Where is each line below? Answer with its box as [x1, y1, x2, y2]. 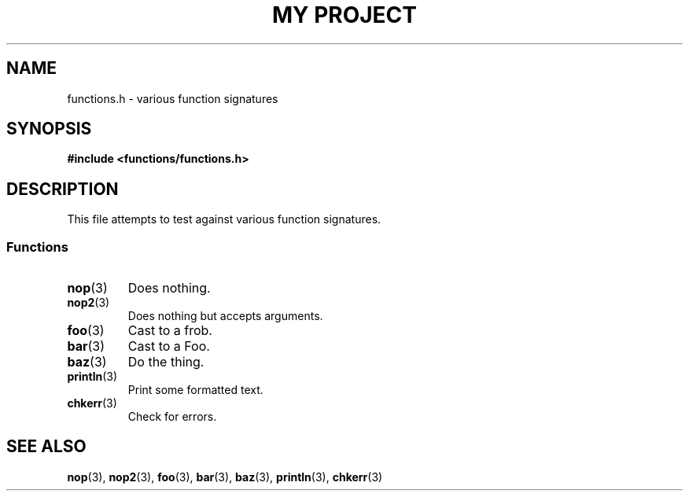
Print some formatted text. [127, 383, 263, 397]
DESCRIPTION [6, 179, 119, 199]
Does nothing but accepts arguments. [127, 309, 323, 323]
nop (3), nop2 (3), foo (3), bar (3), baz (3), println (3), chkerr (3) [67, 469, 383, 484]
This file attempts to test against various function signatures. [67, 212, 381, 226]
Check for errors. [127, 410, 217, 424]
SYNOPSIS [6, 119, 92, 139]
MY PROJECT [271, 2, 418, 28]
